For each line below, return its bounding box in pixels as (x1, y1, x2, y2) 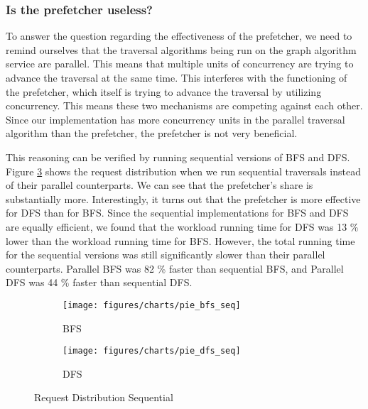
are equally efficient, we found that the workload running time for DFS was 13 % (6, 219, 359, 234)
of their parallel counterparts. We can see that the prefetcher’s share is (6, 178, 313, 192)
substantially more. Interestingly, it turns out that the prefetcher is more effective (6, 191, 361, 206)
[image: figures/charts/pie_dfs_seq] (63, 346, 241, 356)
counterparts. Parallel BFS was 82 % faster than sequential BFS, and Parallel (6, 261, 344, 276)
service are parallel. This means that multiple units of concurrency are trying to (6, 56, 354, 71)
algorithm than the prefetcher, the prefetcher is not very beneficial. (6, 126, 298, 141)
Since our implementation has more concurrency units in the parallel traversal (6, 111, 345, 126)
